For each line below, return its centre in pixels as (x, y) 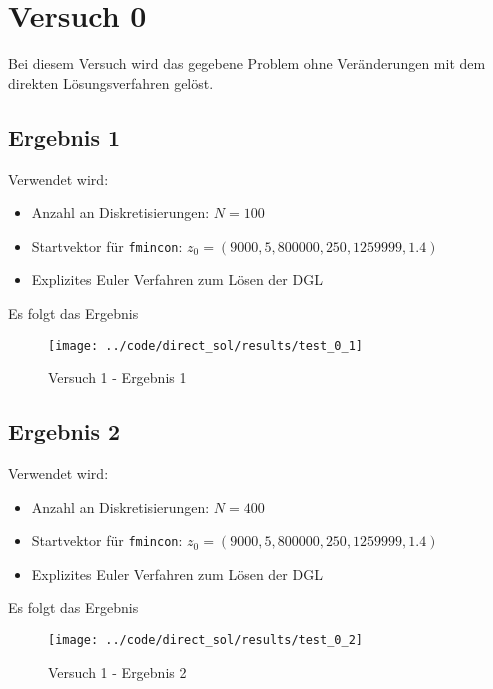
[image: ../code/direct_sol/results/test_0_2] (205, 640)
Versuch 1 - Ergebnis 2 (117, 671)
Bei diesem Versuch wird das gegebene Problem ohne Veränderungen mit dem (247, 63)
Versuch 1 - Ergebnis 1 (117, 377)
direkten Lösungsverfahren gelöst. (111, 82)
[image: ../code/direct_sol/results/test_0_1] (205, 345)
